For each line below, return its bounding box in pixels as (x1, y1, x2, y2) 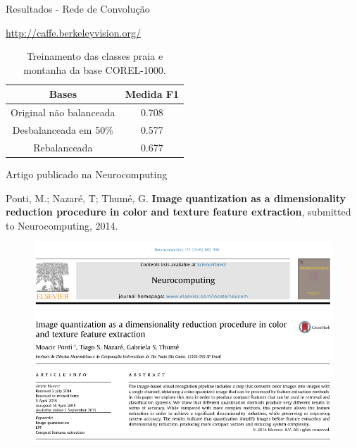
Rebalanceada (33, 139, 93, 154)
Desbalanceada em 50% (12, 123, 113, 137)
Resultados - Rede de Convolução (6, 1, 150, 15)
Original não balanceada (11, 105, 115, 120)
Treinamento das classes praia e (26, 49, 163, 63)
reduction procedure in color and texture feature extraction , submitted (6, 204, 351, 219)
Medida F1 (125, 87, 180, 101)
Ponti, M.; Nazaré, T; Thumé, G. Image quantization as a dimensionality (6, 190, 346, 205)
